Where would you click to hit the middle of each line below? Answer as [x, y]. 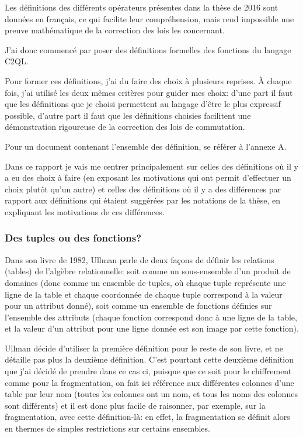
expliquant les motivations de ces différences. [85, 211]
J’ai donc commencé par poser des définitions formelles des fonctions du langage [148, 49]
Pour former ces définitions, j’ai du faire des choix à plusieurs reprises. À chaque [148, 80]
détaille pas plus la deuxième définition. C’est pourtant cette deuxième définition [149, 359]
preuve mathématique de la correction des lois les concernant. [115, 30]
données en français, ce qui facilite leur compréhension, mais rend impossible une [149, 18]
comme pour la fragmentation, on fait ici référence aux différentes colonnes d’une [149, 382]
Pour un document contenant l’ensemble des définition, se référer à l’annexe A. [146, 146]
